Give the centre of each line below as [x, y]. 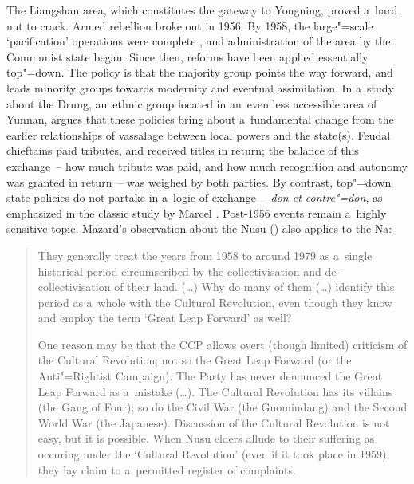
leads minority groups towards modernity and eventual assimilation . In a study [200, 87]
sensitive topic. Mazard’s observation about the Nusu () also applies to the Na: [199, 228]
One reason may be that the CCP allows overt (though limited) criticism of [223, 344]
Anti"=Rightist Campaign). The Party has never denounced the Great [210, 376]
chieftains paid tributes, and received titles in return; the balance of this [183, 150]
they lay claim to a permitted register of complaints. [167, 469]
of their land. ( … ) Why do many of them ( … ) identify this [254, 287]
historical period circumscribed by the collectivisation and [179, 271]
